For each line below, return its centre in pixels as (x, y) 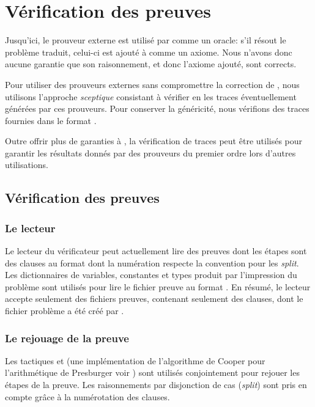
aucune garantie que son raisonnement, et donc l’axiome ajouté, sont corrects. (151, 64)
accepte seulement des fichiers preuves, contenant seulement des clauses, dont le (154, 299)
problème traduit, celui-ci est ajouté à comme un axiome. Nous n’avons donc (149, 52)
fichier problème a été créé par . (65, 311)
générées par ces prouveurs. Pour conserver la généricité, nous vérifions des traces (157, 108)
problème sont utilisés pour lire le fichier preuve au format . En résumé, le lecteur (158, 286)
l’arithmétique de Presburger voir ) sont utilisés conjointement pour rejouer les (152, 372)
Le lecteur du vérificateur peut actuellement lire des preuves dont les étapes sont (156, 251)
